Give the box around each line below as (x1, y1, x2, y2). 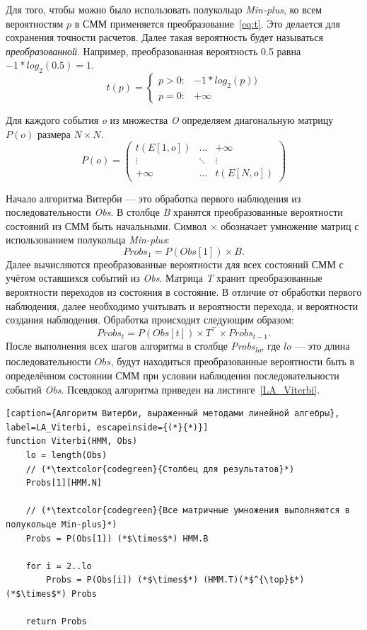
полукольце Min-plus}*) (6, 520, 117, 530)
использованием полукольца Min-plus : (6, 232, 170, 247)
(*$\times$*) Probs (6, 588, 97, 599)
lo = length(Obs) (25, 450, 107, 461)
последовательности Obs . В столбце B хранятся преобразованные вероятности (6, 205, 343, 219)
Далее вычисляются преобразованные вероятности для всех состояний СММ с (6, 256, 344, 271)
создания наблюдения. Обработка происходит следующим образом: (6, 312, 294, 327)
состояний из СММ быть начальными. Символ (6, 218, 207, 233)
